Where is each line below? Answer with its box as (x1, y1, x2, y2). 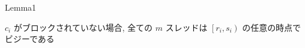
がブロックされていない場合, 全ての (13, 21, 153, 33)
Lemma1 (5, 1, 36, 13)
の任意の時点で (242, 21, 301, 33)
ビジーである (5, 33, 55, 45)
